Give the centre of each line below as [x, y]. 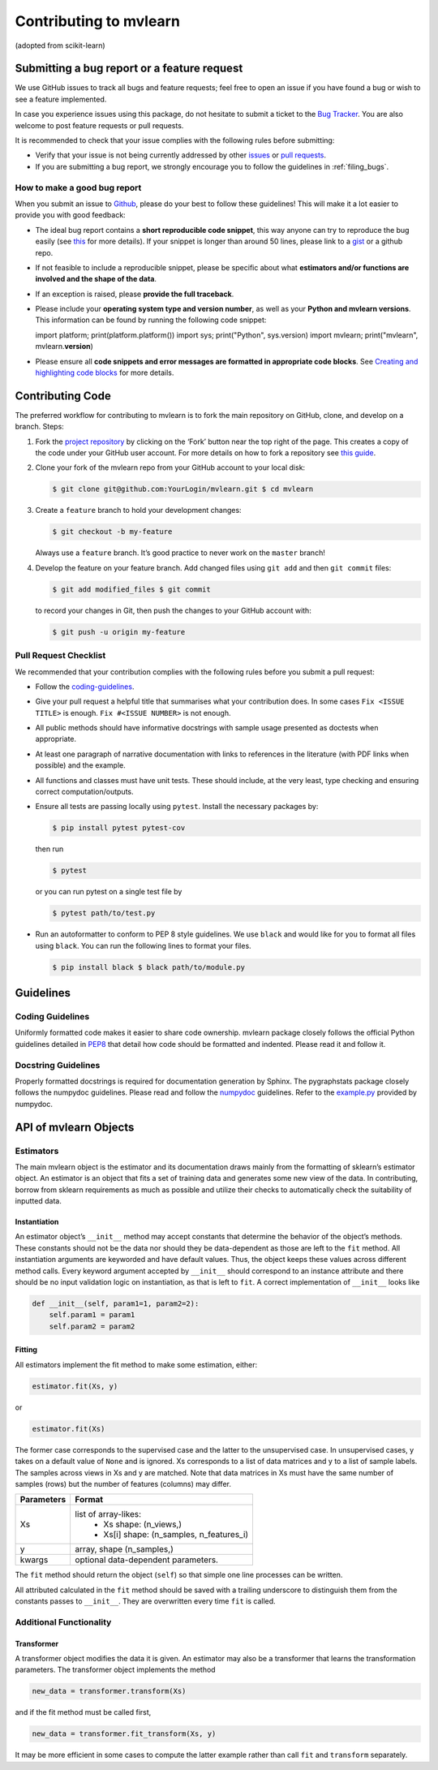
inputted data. [39, 1201]
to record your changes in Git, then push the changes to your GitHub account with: [173, 610]
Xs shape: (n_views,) [143, 1524]
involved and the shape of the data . [96, 279]
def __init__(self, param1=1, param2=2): [116, 1304]
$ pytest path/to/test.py [104, 913]
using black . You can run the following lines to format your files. [143, 945]
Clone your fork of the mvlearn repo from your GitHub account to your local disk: [170, 467]
